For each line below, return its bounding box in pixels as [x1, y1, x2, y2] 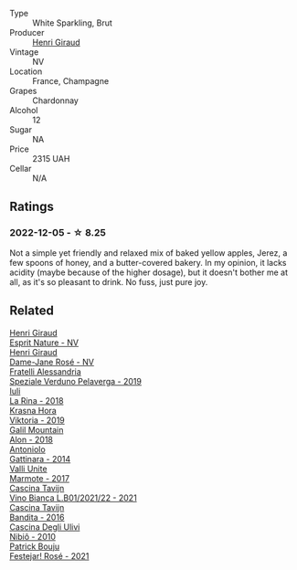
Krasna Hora [9, 405, 57, 416]
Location [9, 66, 43, 77]
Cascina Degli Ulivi [9, 521, 80, 533]
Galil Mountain [9, 424, 64, 435]
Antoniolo [9, 443, 46, 455]
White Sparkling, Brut [32, 17, 112, 28]
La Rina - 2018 [9, 395, 64, 406]
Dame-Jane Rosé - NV [9, 356, 94, 367]
